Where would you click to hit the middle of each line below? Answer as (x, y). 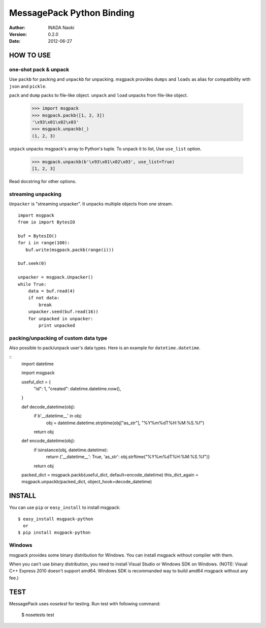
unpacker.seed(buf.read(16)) (63, 312)
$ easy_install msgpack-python (56, 519)
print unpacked (57, 325)
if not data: (44, 298)
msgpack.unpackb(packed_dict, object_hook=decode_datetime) (87, 482)
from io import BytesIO (47, 222)
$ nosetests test (38, 615)
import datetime (38, 364)
